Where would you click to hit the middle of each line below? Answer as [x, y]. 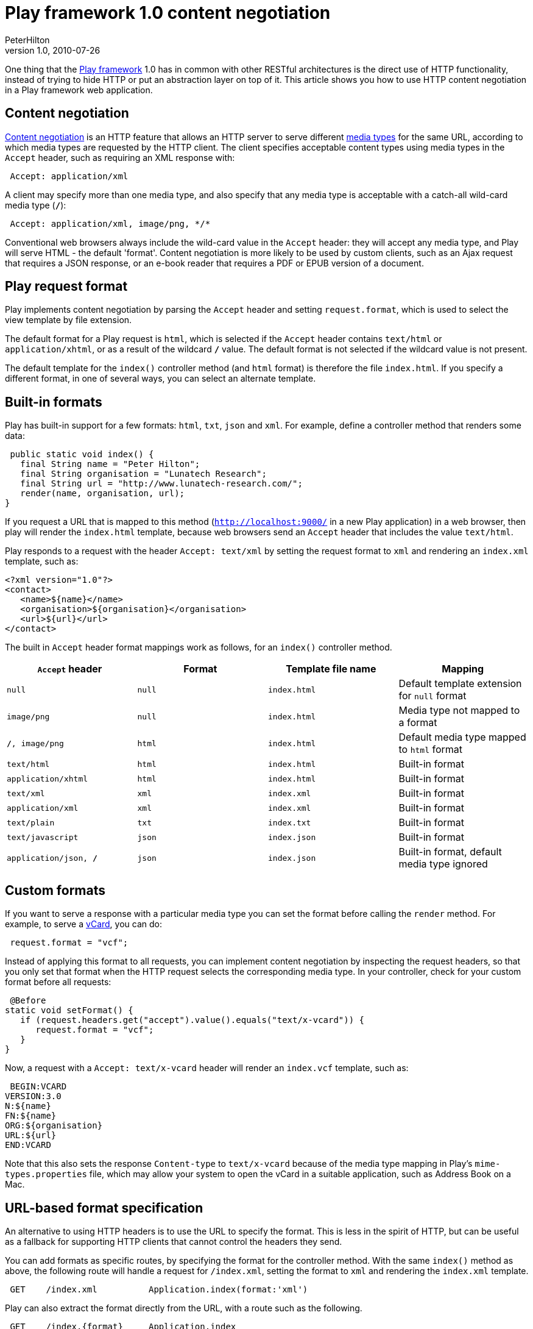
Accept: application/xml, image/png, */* [110, 223]
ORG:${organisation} [54, 1126]
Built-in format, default [450, 852]
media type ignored [443, 864]
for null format [432, 696]
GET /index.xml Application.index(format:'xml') [159, 1289]
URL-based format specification [104, 1208]
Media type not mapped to [459, 711]
